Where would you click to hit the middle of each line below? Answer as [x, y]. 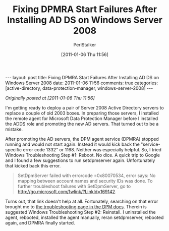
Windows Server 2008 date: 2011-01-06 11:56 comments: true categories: [81, 83]
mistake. [14, 129]
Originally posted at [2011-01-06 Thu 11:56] [50, 98]
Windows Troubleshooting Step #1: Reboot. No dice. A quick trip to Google [83, 155]
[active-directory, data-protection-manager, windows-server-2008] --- [79, 88]
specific [14, 149]
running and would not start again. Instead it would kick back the [72, 144]
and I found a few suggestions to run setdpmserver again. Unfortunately [80, 160]
